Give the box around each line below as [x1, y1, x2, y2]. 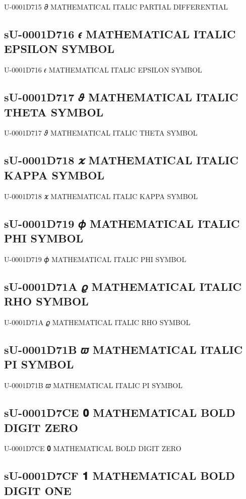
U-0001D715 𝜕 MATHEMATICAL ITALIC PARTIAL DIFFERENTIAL [4, 2, 228, 12]
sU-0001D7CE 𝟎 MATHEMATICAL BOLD [4, 405, 235, 420]
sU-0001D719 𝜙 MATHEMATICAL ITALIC [4, 215, 240, 231]
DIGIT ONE [4, 482, 72, 498]
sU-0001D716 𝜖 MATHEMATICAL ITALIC [4, 26, 236, 41]
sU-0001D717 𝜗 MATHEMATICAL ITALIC [4, 89, 238, 105]
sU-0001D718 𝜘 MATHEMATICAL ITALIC [4, 152, 238, 168]
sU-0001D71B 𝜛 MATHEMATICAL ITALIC [4, 341, 243, 357]
